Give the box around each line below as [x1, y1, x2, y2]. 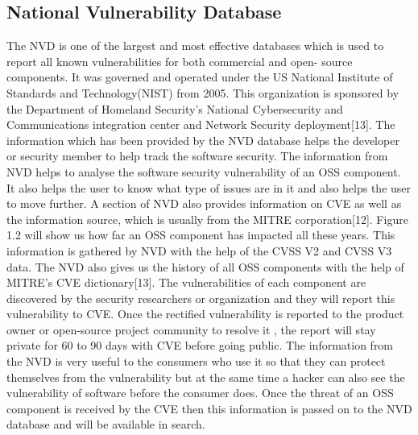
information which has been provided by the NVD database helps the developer [6, 131, 399, 148]
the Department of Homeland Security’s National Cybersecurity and [6, 100, 343, 117]
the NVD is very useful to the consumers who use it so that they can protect [6, 353, 386, 370]
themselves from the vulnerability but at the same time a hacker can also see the [6, 368, 405, 385]
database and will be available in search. [6, 416, 205, 433]
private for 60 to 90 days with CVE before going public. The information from [6, 337, 394, 354]
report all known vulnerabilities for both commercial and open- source [6, 52, 353, 69]
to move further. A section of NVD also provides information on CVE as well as [6, 195, 402, 212]
